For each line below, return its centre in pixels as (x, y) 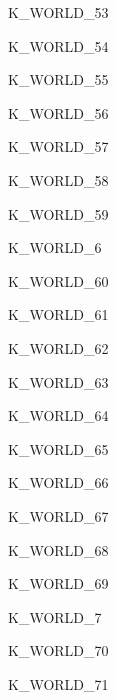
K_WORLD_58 (58, 179)
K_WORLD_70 (58, 650)
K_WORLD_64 (58, 415)
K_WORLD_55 (58, 79)
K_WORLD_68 (58, 549)
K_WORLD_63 (58, 381)
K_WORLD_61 (58, 314)
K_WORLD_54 (58, 45)
